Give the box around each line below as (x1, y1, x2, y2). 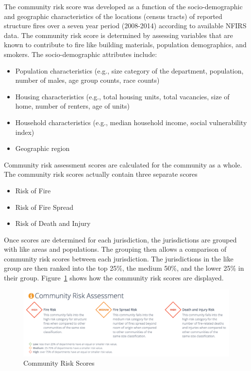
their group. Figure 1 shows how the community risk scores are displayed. (4, 273, 224, 283)
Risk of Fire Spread (15, 202, 73, 212)
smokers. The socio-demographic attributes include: (4, 49, 157, 59)
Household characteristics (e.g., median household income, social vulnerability (15, 117, 247, 127)
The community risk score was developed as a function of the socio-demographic (4, 1, 243, 11)
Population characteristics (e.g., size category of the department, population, (15, 65, 244, 75)
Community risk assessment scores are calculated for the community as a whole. (4, 159, 242, 169)
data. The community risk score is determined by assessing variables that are (4, 30, 233, 40)
